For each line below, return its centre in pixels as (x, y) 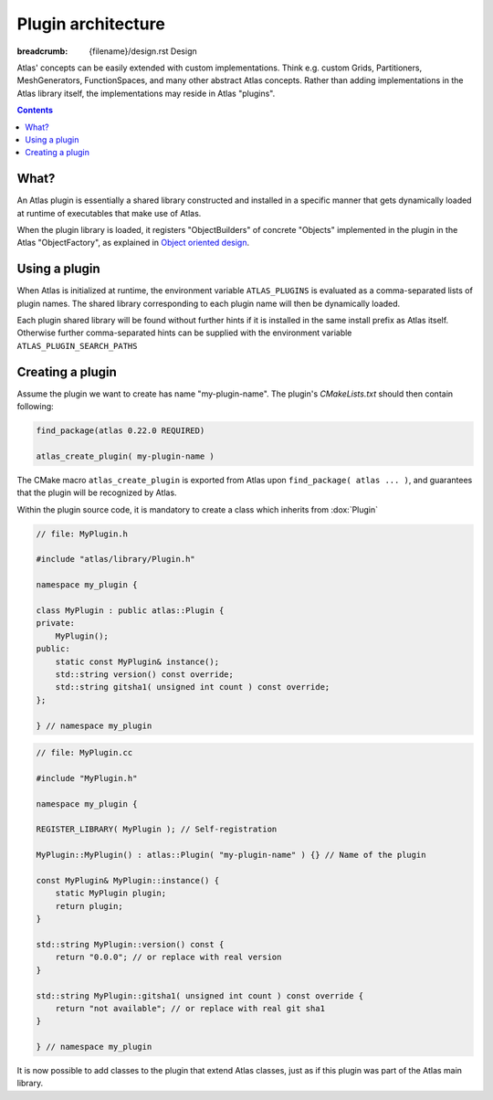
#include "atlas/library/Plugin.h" (115, 559)
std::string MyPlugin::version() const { (130, 944)
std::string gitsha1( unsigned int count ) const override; (193, 687)
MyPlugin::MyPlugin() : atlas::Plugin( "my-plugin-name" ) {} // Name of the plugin (231, 855)
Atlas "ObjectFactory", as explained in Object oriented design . (133, 243)
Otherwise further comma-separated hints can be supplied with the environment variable (184, 333)
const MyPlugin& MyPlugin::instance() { (127, 880)
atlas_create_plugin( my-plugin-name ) (125, 456)
